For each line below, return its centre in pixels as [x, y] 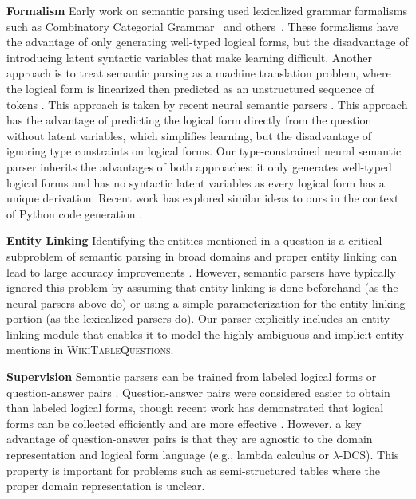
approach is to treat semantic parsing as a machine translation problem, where [199, 73]
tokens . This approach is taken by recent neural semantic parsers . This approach [207, 104]
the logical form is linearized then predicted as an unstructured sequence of [190, 88]
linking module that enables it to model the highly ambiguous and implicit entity [205, 334]
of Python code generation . [75, 213]
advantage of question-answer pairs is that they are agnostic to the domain [190, 439]
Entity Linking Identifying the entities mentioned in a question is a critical [194, 240]
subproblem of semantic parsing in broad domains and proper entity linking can [202, 255]
